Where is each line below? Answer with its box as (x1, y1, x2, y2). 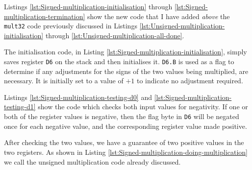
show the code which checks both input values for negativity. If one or (38, 101, 248, 112)
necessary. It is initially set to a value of (4, 75, 124, 86)
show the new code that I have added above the (87, 11, 230, 21)
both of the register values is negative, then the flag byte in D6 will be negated (4, 111, 239, 121)
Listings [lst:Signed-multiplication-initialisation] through (4, 1, 173, 11)
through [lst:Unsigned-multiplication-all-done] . (45, 30, 184, 40)
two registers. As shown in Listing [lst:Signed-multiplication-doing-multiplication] (4, 146, 248, 157)
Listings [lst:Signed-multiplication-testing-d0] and (4, 92, 152, 102)
